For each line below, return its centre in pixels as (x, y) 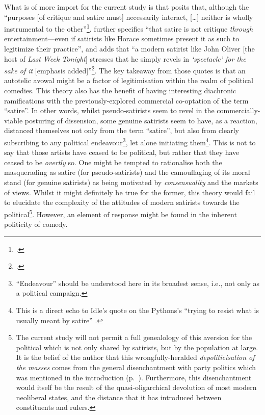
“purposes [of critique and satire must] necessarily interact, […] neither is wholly (129, 17)
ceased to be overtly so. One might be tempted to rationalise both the (113, 162)
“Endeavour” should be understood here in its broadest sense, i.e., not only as (138, 283)
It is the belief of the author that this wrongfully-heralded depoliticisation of (135, 357)
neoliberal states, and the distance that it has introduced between (119, 397)
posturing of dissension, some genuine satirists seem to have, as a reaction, (141, 120)
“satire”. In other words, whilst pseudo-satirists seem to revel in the (109, 110)
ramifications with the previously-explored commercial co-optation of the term (126, 100)
